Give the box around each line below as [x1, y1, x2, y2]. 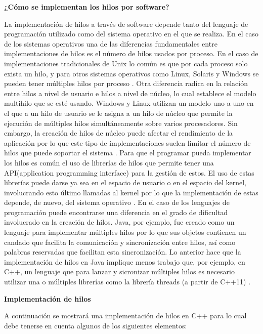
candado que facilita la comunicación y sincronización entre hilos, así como [4, 236, 236, 247]
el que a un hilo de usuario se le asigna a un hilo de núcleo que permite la [4, 107, 233, 118]
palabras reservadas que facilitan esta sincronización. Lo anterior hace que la [4, 246, 241, 257]
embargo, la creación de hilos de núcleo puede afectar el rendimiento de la [4, 128, 233, 138]
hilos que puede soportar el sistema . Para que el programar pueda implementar [4, 147, 251, 158]
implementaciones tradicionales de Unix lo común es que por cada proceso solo [4, 58, 248, 68]
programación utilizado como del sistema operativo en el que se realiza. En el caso [4, 28, 259, 39]
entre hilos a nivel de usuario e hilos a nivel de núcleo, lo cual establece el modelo [4, 88, 256, 98]
